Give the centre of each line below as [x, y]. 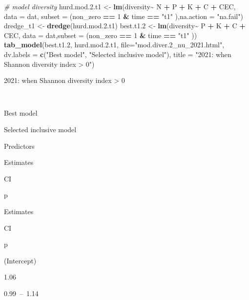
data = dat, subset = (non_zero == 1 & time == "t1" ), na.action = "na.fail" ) [124, 16]
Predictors [19, 146]
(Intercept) [20, 260]
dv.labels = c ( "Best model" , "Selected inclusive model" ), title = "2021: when [118, 54]
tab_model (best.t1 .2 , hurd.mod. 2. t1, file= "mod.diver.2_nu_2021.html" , [114, 45]
